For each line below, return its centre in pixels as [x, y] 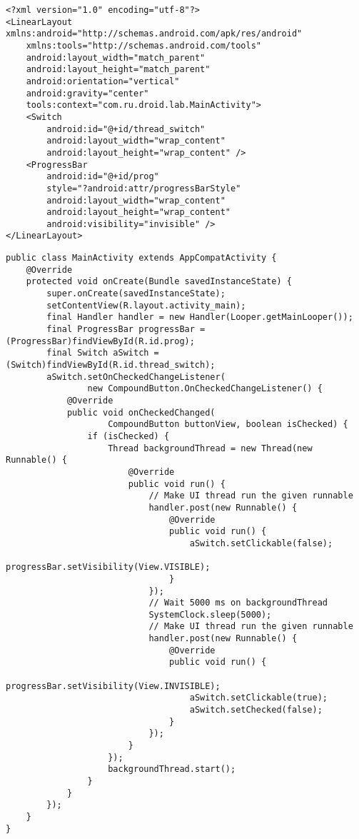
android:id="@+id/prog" [103, 177]
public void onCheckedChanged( [141, 412]
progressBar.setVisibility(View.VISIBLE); [108, 567]
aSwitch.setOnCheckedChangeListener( [136, 377]
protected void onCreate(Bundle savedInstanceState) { [159, 282]
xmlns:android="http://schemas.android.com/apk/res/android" [154, 34]
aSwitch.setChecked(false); [256, 710]
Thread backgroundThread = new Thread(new [210, 448]
